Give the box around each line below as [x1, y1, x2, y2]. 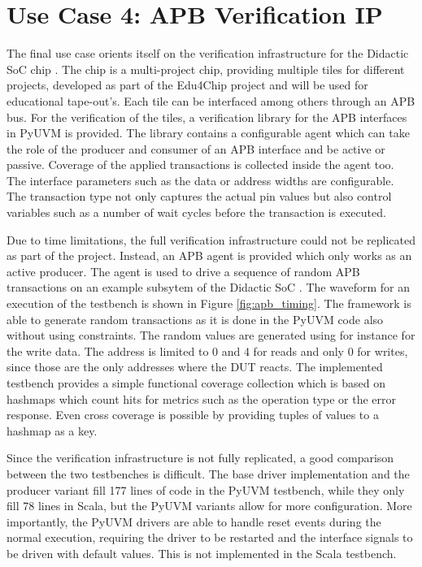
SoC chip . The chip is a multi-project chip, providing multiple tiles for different [7, 60, 405, 77]
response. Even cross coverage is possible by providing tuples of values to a [7, 406, 379, 423]
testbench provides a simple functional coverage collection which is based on [7, 374, 385, 391]
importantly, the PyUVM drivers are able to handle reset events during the [7, 513, 381, 530]
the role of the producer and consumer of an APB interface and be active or [7, 140, 385, 157]
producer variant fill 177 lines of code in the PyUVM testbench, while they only [7, 481, 405, 498]
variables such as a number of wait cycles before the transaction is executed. [7, 204, 386, 221]
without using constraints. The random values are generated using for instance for [7, 327, 415, 344]
